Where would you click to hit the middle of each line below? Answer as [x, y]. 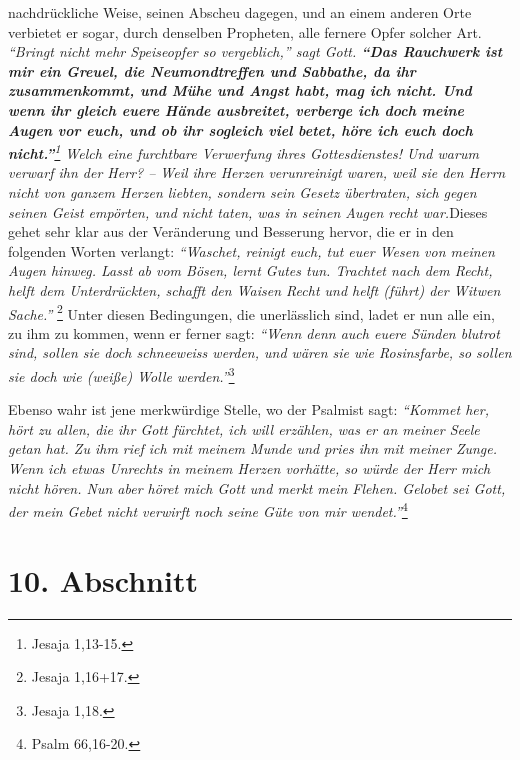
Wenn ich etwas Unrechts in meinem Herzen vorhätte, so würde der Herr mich [249, 468]
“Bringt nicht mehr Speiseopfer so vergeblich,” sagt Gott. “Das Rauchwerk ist [255, 51]
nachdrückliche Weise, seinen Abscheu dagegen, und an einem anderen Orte [240, 12]
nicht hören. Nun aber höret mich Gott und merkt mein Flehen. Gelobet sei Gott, [257, 487]
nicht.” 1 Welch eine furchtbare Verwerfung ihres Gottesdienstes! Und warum [243, 151]
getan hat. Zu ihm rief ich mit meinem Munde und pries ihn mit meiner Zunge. [253, 448]
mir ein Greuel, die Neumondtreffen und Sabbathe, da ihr [212, 70]
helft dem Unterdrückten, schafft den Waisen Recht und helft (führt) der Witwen [254, 289]
